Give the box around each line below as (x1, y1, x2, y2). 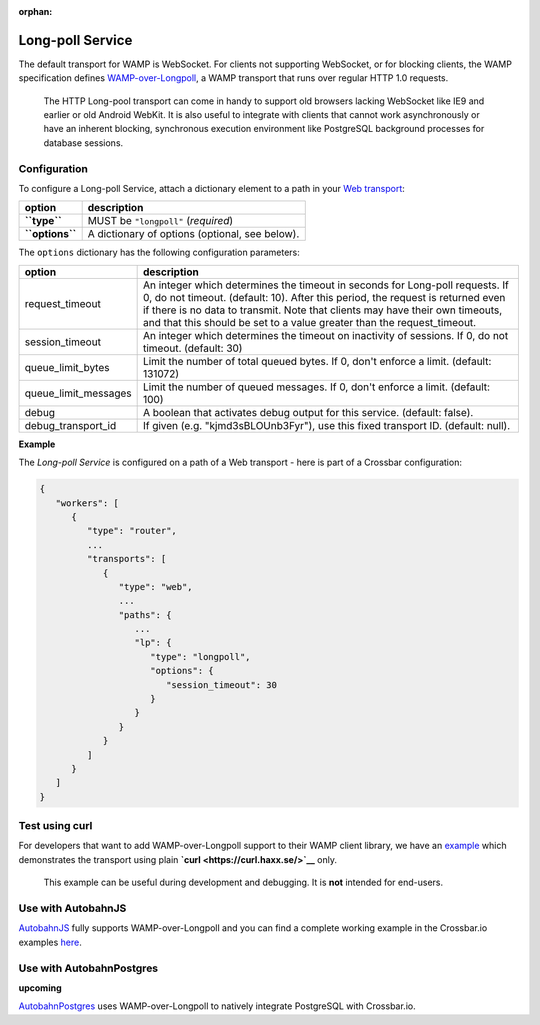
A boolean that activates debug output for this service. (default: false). (142, 405, 474, 419)
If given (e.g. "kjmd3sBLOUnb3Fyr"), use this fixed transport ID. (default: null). (142, 418, 511, 432)
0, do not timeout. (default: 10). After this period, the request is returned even (142, 290, 506, 304)
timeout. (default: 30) (142, 341, 243, 355)
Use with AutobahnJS (18, 901, 127, 915)
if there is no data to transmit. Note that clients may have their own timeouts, (142, 303, 503, 317)
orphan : (18, 6, 53, 17)
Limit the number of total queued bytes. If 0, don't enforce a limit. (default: (142, 354, 492, 368)
